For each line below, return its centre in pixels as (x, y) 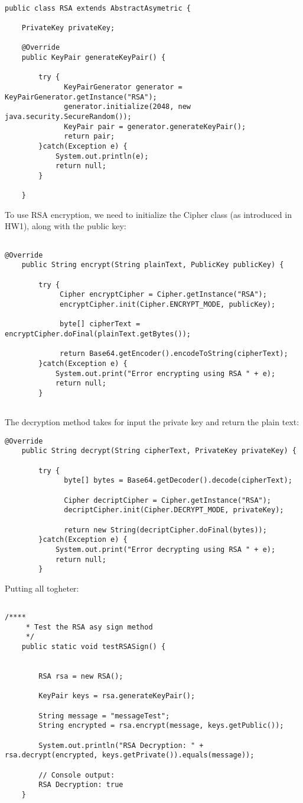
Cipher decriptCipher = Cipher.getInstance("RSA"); (168, 500)
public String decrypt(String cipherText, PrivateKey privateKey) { (159, 451)
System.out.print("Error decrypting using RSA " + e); (165, 549)
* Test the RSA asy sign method (89, 627)
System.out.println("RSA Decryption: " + (121, 745)
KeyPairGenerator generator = (123, 87)
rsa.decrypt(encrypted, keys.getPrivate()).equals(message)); (130, 755)
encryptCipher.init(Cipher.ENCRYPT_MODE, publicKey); (168, 304)
